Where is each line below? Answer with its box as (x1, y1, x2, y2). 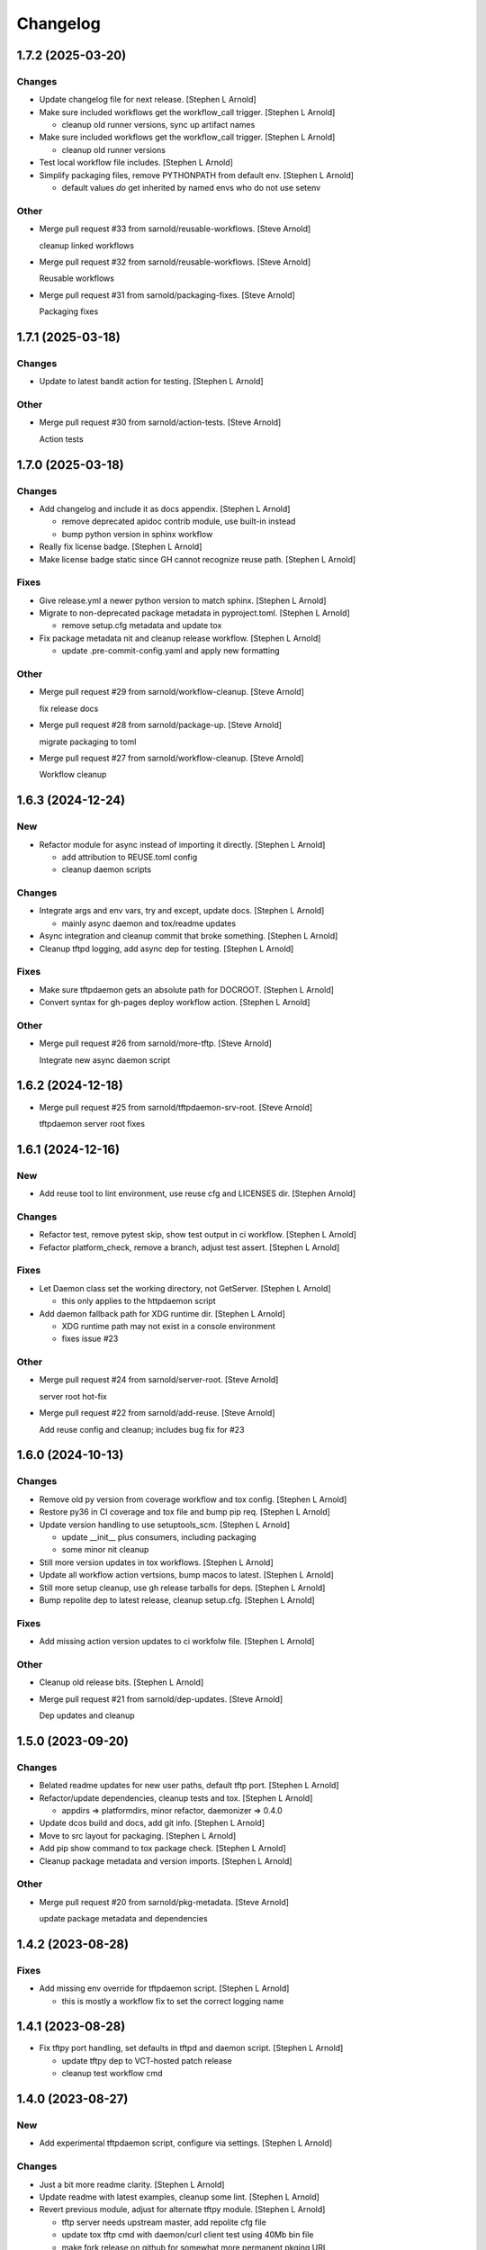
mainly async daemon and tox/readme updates (61, 918, 237, 929)
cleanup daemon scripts (61, 864, 152, 875)
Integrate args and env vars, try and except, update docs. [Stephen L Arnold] (39, 905, 325, 916)
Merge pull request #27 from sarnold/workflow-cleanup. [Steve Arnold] (39, 752, 304, 763)
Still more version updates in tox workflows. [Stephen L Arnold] (39, 1557, 274, 1568)
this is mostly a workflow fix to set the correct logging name (61, 1995, 284, 2006)
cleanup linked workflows (39, 239, 135, 251)
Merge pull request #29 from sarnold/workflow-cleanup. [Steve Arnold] (39, 687, 305, 697)
